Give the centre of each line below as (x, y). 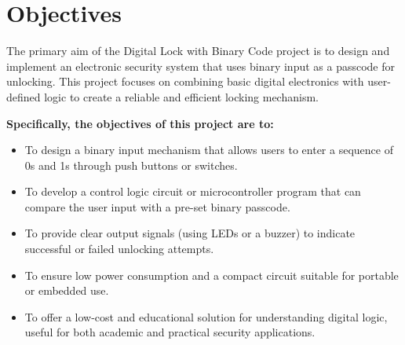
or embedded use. (67, 290)
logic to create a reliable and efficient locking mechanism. (181, 96)
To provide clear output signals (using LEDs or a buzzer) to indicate (190, 233)
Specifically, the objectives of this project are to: (140, 123)
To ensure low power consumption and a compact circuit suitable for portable (212, 275)
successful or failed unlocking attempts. (119, 249)
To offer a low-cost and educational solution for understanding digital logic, (206, 316)
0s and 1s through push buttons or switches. (131, 165)
